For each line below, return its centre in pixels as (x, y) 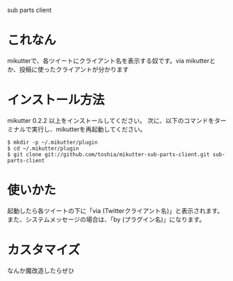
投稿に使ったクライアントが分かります (74, 69)
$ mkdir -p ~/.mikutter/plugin (53, 142)
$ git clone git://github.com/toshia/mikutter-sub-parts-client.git (109, 154)
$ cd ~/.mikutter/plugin (43, 148)
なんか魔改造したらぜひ (41, 271)
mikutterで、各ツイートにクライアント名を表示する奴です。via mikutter (109, 60)
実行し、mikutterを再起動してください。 (89, 129)
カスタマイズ (44, 250)
